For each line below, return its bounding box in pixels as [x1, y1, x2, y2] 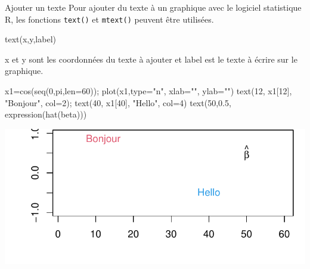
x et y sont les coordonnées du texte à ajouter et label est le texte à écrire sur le [5, 52, 297, 65]
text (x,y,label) [5, 33, 56, 45]
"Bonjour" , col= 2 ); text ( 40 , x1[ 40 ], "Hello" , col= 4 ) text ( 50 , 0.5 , [5, 96, 231, 109]
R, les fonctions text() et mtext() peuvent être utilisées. [5, 13, 214, 25]
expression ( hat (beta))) [5, 108, 87, 120]
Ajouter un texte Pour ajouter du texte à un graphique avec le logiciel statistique [5, 1, 302, 13]
